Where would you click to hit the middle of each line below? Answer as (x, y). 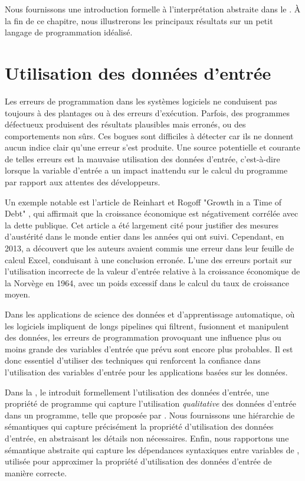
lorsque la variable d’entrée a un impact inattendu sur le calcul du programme (146, 170)
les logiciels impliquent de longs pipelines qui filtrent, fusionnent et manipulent (147, 325)
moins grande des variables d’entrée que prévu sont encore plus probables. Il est (149, 349)
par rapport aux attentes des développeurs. (83, 182)
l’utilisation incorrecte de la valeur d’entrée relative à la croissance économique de (152, 271)
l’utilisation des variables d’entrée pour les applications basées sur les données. (146, 372)
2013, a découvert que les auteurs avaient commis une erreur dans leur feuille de (150, 248)
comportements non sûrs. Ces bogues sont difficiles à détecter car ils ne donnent (149, 135)
